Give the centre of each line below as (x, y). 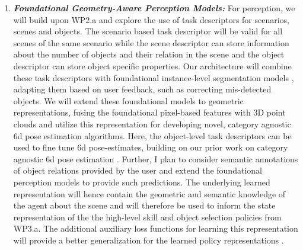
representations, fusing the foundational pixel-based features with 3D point (149, 112)
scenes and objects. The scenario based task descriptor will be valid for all (148, 31)
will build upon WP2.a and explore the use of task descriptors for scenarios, (151, 19)
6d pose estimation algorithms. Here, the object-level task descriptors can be (152, 135)
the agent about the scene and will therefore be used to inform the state (144, 205)
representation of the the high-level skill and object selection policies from (147, 217)
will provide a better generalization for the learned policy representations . (149, 240)
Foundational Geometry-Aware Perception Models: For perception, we (154, 8)
